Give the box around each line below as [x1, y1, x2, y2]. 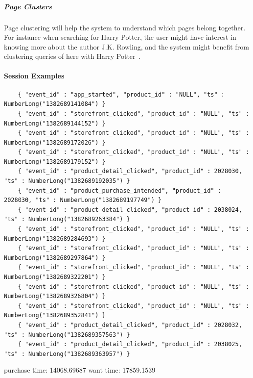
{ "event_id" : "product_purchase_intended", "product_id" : [18, 187, 221, 194]
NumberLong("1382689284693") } [4, 235, 106, 242]
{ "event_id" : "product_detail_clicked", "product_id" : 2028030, [18, 168, 242, 175]
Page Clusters [4, 1, 52, 11]
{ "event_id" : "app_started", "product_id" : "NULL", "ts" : [18, 91, 225, 98]
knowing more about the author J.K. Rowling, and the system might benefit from [4, 41, 249, 51]
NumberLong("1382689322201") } [4, 274, 106, 281]
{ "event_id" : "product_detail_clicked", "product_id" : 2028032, [18, 321, 242, 328]
